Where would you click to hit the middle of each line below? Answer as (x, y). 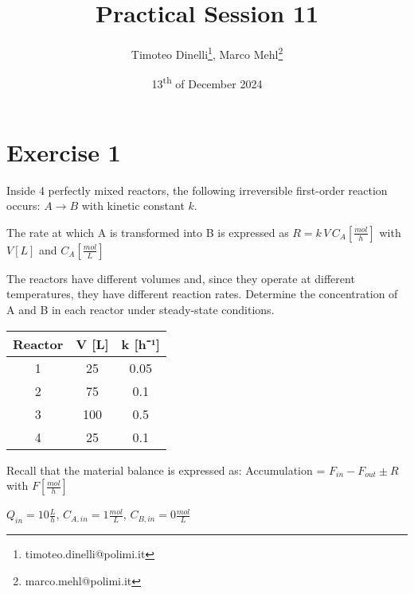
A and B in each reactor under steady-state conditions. (141, 309)
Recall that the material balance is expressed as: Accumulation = (166, 470)
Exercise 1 (64, 151)
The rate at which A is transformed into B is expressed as (148, 232)
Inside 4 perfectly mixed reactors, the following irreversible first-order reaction (197, 190)
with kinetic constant (133, 206)
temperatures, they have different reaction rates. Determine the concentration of (202, 294)
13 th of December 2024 (207, 83)
